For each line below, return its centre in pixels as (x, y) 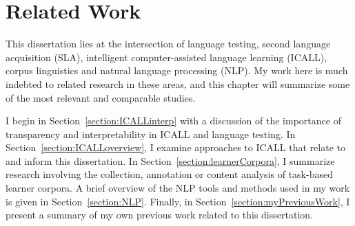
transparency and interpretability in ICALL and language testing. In (151, 134)
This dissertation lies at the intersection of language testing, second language (168, 44)
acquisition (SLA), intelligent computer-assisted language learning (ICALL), (166, 57)
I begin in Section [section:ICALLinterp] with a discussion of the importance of (173, 121)
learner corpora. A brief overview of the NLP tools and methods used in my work (178, 188)
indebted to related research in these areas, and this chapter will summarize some (178, 83)
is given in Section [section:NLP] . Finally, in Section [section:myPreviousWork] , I (178, 201)
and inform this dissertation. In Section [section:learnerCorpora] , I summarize (170, 160)
